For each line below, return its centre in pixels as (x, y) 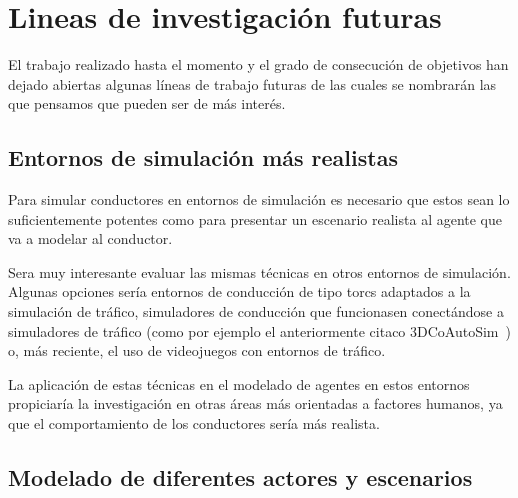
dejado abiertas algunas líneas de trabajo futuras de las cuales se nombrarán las (252, 83)
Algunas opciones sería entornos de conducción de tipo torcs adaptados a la (239, 291)
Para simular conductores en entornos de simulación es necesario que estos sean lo (259, 199)
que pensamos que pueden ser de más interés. (147, 103)
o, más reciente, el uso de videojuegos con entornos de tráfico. (197, 350)
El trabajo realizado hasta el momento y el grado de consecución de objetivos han (258, 64)
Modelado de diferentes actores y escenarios (240, 477)
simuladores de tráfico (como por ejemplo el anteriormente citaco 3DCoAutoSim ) (259, 330)
